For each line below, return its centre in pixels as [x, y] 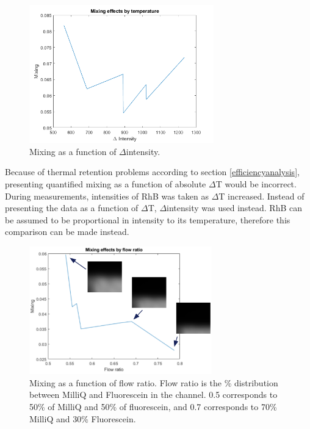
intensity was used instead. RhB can [235, 208]
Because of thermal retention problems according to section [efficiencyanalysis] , [152, 172]
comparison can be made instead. [67, 232]
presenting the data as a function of [72, 208]
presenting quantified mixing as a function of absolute [106, 184]
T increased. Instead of [261, 196]
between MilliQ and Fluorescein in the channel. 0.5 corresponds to [153, 395]
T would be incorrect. [256, 184]
